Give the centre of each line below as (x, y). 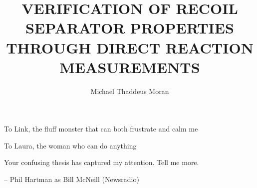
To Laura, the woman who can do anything (70, 145)
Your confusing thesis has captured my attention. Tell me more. (102, 162)
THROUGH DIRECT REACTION (130, 47)
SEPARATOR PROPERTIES (130, 28)
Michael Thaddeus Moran (130, 91)
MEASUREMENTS (130, 67)
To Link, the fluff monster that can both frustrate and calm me (101, 129)
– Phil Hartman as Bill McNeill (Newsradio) (72, 179)
